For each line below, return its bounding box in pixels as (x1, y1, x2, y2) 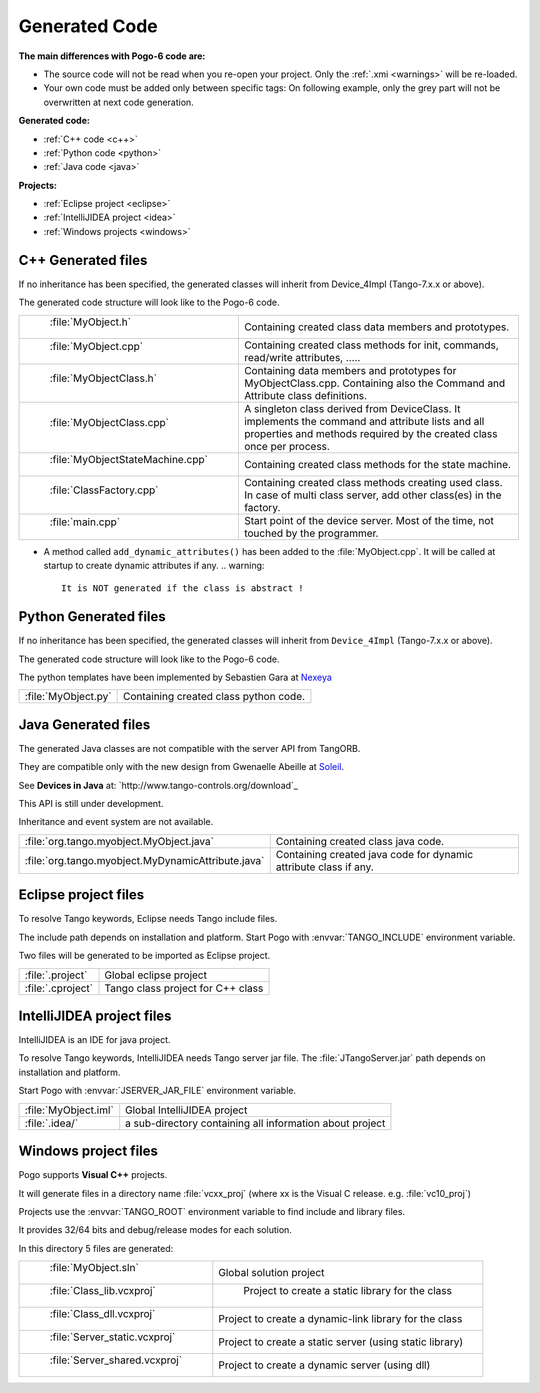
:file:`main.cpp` (49, 515, 120, 529)
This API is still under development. (18, 798, 164, 810)
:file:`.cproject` (24, 981, 94, 995)
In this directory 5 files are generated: (18, 1242, 174, 1254)
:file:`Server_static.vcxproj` (49, 1330, 176, 1344)
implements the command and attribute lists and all (243, 414, 485, 428)
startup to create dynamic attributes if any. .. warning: (43, 559, 265, 571)
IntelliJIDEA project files (18, 1007, 172, 1024)
